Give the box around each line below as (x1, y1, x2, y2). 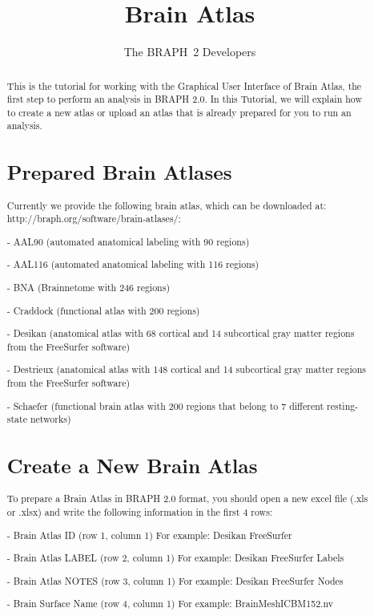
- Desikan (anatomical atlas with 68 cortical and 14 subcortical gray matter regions (6, 326, 355, 340)
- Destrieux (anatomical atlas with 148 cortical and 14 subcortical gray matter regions (6, 363, 366, 376)
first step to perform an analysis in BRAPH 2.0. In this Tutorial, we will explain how (6, 92, 363, 106)
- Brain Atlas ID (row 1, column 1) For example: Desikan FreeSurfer (6, 528, 292, 541)
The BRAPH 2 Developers (123, 43, 256, 60)
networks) (30, 412, 71, 426)
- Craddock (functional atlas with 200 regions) (6, 303, 200, 317)
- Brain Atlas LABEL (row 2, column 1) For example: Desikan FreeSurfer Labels (6, 551, 344, 565)
